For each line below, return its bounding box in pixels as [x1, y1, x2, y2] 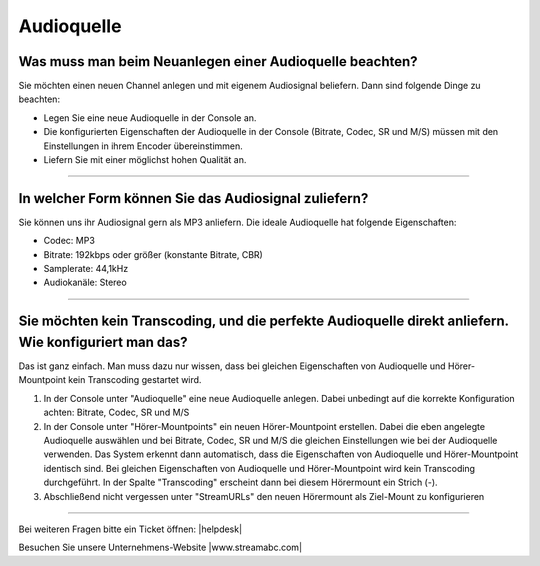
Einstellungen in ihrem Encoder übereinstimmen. [43, 140, 244, 152]
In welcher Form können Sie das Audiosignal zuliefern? [18, 190, 369, 207]
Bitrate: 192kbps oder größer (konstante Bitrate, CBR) [43, 248, 264, 260]
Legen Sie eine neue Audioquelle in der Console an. [43, 111, 257, 124]
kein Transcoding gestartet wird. [68, 374, 202, 386]
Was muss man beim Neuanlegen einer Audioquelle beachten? [18, 53, 419, 70]
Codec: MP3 [43, 235, 95, 247]
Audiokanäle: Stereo [43, 276, 127, 289]
